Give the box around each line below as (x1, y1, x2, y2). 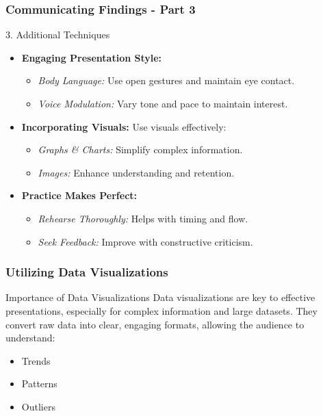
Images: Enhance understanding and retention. (38, 165, 235, 179)
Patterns (21, 376, 57, 391)
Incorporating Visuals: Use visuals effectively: (21, 119, 227, 133)
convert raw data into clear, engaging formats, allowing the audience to (5, 317, 305, 331)
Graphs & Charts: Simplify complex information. (38, 142, 243, 157)
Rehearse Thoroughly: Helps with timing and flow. (38, 211, 248, 225)
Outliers (21, 399, 55, 413)
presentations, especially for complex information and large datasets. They (5, 303, 318, 317)
